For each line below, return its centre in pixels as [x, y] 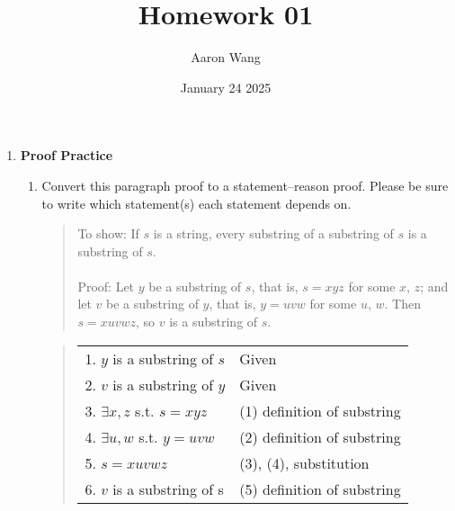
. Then [402, 304]
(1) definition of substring [320, 410]
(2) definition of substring [320, 436]
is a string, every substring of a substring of [273, 233]
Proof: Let [106, 286]
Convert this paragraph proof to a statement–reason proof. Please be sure [245, 185]
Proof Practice [67, 155]
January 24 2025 [226, 87]
